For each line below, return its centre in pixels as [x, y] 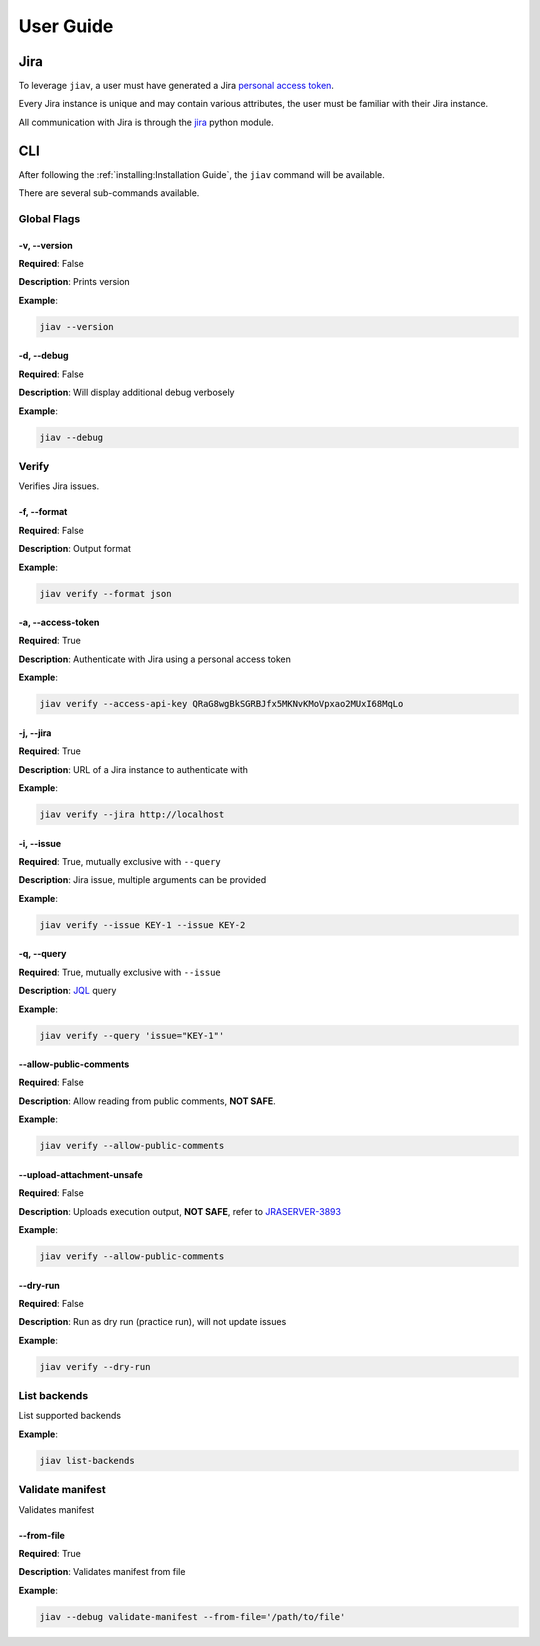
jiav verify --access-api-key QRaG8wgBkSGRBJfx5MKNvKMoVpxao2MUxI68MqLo [221, 704]
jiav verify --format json [105, 593]
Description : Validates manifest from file [102, 1572]
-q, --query [42, 954]
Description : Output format [75, 549]
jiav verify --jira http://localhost [132, 814]
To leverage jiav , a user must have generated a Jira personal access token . [176, 86]
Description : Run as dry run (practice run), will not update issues [152, 1322]
